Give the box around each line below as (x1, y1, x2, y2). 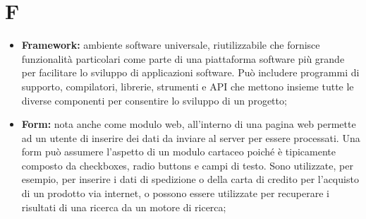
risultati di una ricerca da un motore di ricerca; (21, 199, 226, 214)
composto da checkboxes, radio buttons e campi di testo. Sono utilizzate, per (21, 158, 353, 172)
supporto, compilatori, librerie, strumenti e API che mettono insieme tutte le (21, 78, 354, 93)
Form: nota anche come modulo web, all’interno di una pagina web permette (21, 117, 356, 131)
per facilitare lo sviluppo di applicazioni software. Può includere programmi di (21, 65, 360, 80)
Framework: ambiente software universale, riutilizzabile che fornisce (21, 37, 320, 52)
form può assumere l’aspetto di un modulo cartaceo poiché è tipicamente (21, 144, 336, 159)
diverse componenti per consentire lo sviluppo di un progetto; (21, 93, 287, 107)
